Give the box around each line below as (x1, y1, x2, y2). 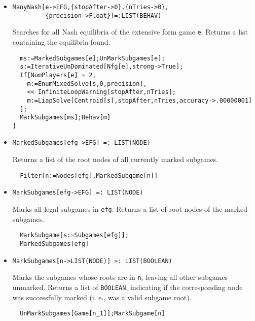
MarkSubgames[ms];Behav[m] (20, 114, 111, 121)
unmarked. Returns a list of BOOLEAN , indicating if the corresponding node (12, 281, 243, 292)
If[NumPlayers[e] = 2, (20, 71, 96, 79)
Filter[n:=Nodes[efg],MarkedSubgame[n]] (20, 172, 158, 179)
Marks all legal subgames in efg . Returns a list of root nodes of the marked (12, 204, 248, 214)
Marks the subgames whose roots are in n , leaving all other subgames (12, 272, 228, 282)
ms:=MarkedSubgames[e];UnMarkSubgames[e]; (20, 54, 165, 62)
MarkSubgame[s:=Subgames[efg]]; (20, 232, 129, 239)
